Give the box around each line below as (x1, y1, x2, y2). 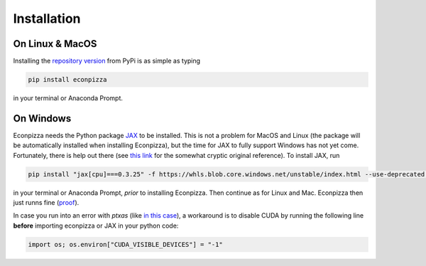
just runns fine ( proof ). (13, 198, 80, 207)
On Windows (13, 112, 72, 124)
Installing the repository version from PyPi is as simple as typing (13, 57, 201, 65)
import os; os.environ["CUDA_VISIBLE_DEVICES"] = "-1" (28, 240, 223, 248)
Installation (13, 11, 81, 26)
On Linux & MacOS (13, 38, 97, 50)
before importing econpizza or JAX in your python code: (13, 221, 179, 230)
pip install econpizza (28, 75, 107, 84)
